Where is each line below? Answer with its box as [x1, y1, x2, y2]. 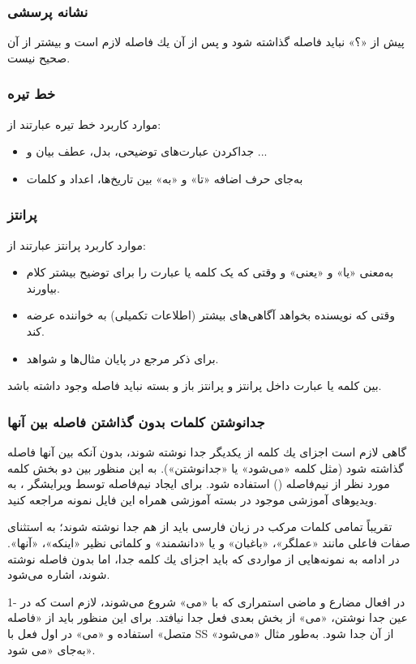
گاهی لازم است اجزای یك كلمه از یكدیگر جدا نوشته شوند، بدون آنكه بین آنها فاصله [7, 443, 407, 460]
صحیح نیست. [7, 49, 71, 66]
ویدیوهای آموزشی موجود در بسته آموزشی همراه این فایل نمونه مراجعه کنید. [7, 491, 377, 508]
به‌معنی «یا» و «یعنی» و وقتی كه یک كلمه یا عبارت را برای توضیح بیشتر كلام [26, 263, 394, 281]
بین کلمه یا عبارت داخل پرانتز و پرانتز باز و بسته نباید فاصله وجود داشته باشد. [7, 377, 382, 394]
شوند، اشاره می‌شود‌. [7, 566, 110, 583]
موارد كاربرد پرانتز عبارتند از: [7, 236, 146, 253]
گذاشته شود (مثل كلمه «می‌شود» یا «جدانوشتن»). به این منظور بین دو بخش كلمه [7, 459, 404, 476]
